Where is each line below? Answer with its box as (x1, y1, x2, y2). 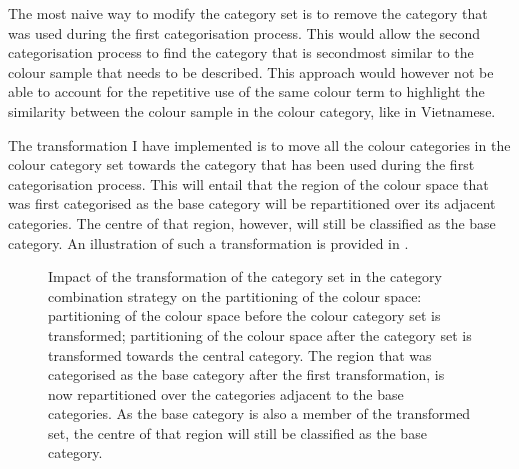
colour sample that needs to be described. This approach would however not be (8, 61, 494, 82)
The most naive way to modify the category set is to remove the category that (8, 3, 488, 23)
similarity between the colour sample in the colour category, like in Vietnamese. (8, 100, 496, 121)
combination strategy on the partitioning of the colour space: (48, 285, 422, 306)
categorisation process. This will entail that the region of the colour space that (8, 173, 489, 194)
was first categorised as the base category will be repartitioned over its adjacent (8, 193, 496, 214)
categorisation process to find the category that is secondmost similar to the (8, 42, 474, 63)
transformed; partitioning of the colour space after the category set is (48, 324, 472, 345)
